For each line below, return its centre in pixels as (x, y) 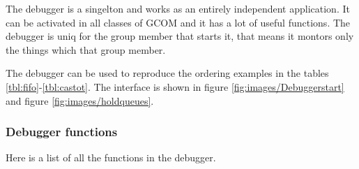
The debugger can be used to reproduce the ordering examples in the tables (167, 73)
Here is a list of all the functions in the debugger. (111, 157)
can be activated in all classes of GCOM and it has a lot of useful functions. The (178, 22)
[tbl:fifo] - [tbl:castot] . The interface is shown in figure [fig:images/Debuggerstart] (175, 86)
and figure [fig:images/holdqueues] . (80, 100)
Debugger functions (62, 132)
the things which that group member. (86, 49)
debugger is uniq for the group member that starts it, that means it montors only (180, 36)
